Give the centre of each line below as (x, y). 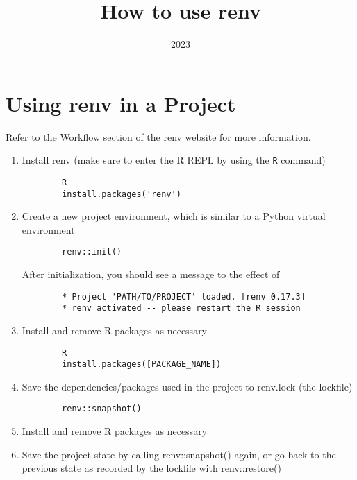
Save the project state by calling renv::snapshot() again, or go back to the (179, 454)
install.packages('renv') (122, 194)
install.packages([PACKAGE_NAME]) (142, 365)
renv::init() (92, 252)
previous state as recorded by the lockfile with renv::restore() (151, 468)
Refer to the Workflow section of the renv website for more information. (158, 136)
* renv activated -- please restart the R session (181, 308)
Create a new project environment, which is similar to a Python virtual (174, 216)
